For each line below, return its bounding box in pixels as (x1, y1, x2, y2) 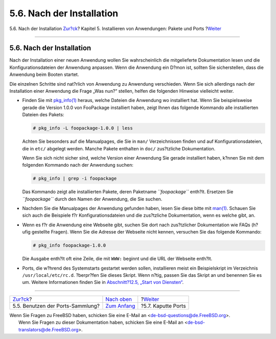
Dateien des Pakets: (22, 112, 64, 118)
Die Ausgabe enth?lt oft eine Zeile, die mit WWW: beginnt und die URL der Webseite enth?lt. (22, 255, 213, 262)
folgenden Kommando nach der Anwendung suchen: (22, 162, 134, 168)
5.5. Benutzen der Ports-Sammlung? (12, 302, 100, 309)
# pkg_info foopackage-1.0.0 (33, 243, 106, 248)
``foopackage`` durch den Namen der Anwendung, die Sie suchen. (22, 196, 163, 202)
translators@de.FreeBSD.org (18, 326, 79, 332)
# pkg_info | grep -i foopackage (33, 176, 117, 181)
